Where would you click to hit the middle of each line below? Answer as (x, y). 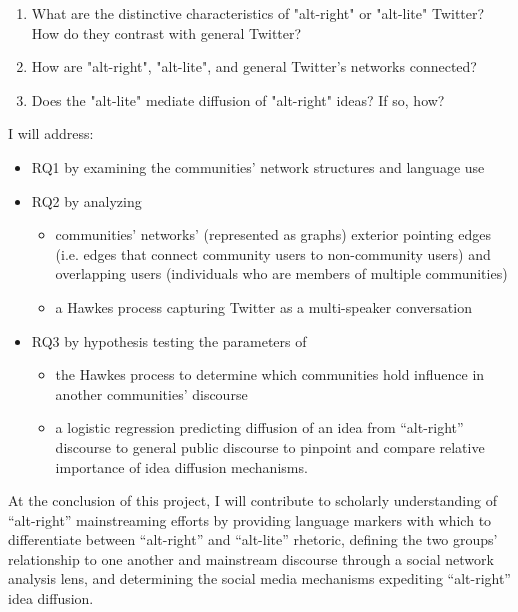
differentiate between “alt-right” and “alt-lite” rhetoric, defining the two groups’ (253, 539)
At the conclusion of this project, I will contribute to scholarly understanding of (252, 500)
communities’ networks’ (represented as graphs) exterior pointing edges (273, 234)
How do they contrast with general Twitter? (166, 32)
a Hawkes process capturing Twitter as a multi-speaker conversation (263, 306)
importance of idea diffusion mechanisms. (181, 466)
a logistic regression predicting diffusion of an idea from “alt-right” (259, 427)
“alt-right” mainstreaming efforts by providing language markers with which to (250, 519)
